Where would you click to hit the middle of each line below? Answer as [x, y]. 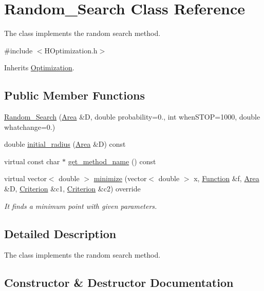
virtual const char [32, 161]
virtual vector [25, 178]
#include [18, 50]
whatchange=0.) [30, 127]
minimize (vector [120, 178]
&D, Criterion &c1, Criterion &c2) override [72, 189]
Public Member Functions [74, 95]
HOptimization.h [71, 50]
